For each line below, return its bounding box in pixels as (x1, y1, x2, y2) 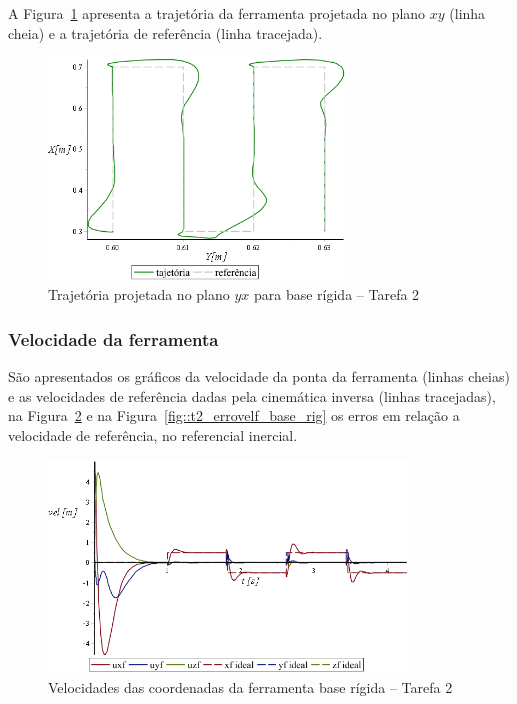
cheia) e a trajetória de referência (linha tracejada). (8, 22, 323, 43)
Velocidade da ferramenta (8, 326, 219, 351)
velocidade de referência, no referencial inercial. (8, 424, 298, 445)
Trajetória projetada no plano (48, 284, 230, 305)
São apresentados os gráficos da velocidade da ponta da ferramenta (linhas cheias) (8, 366, 510, 387)
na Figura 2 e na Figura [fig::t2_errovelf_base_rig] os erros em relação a (8, 405, 460, 426)
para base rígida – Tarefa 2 (253, 284, 420, 305)
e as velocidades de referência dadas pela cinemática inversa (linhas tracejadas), (8, 385, 496, 406)
